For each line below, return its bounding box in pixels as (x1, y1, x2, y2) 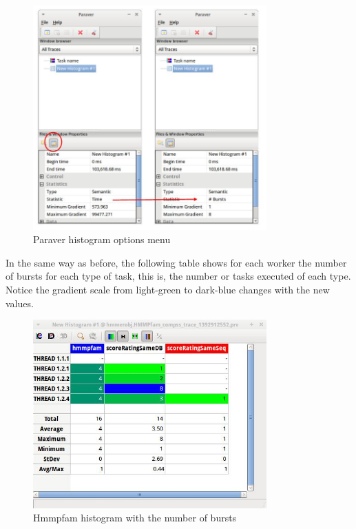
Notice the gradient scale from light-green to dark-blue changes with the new (6, 282, 330, 296)
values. (6, 295, 34, 310)
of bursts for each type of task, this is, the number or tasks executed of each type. (6, 269, 351, 283)
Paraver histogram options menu (33, 232, 171, 247)
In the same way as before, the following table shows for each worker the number (6, 255, 347, 269)
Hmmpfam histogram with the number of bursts (33, 510, 237, 525)
